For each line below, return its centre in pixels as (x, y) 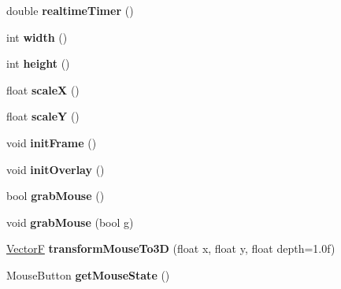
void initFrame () (52, 142)
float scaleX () (43, 89)
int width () (37, 37)
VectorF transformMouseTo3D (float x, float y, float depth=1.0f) (171, 248)
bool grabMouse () (56, 196)
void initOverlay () (56, 169)
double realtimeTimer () (70, 10)
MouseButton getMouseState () (88, 274)
